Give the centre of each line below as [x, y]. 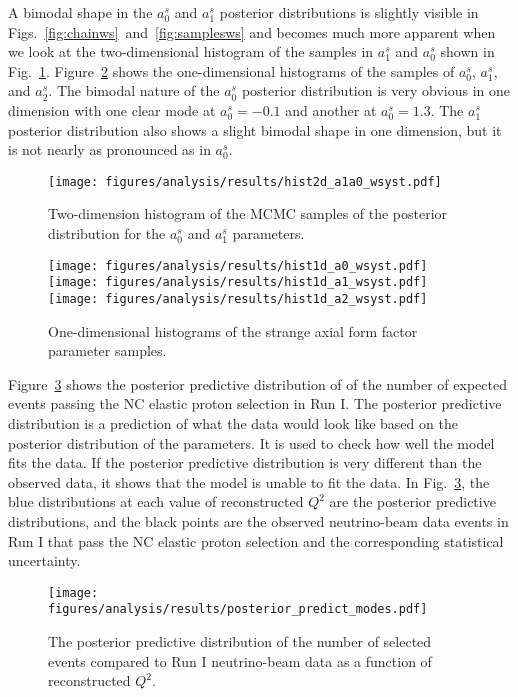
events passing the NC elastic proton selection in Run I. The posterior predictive [255, 403]
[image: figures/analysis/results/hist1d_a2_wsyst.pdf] [238, 298]
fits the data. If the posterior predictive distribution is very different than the [245, 462]
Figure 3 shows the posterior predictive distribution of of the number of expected [257, 383]
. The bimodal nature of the [134, 90]
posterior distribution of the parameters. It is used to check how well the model [251, 442]
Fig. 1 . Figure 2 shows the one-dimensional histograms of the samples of [231, 70]
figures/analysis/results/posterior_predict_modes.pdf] [238, 609]
